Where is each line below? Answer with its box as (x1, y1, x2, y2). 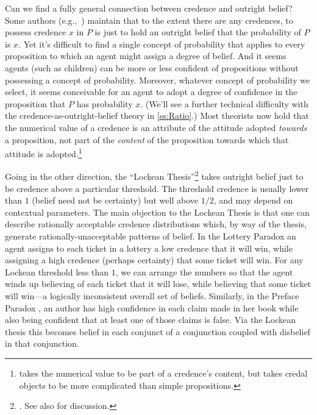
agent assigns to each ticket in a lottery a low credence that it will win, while (5, 241, 293, 254)
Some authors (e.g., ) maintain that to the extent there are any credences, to (5, 13, 293, 26)
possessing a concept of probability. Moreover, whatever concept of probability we (5, 73, 310, 86)
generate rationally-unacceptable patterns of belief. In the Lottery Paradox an (5, 230, 296, 242)
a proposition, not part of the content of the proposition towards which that (5, 133, 289, 146)
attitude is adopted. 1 (5, 146, 82, 160)
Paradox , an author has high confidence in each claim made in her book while (5, 301, 299, 314)
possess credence (5, 26, 66, 38)
